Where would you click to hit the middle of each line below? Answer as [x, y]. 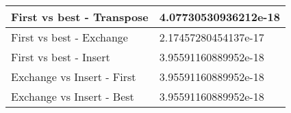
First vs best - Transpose [80, 17]
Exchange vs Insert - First [74, 77]
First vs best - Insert [61, 57]
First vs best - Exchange [69, 37]
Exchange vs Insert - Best [73, 96]
